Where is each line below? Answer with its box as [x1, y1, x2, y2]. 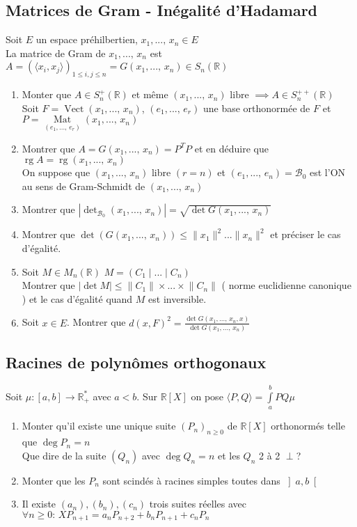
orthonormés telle [271, 418, 345, 433]
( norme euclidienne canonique [221, 278, 351, 292]
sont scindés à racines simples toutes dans [102, 473, 280, 487]
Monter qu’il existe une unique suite [22, 418, 176, 433]
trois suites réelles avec [149, 496, 246, 511]
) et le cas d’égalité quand [22, 291, 133, 306]
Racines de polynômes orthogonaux [6, 352, 267, 373]
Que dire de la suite [22, 448, 106, 462]
